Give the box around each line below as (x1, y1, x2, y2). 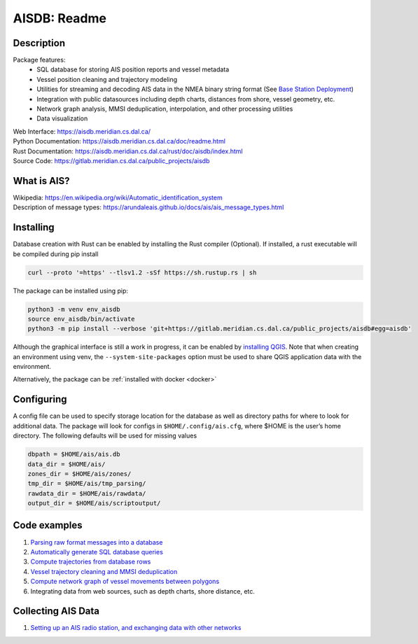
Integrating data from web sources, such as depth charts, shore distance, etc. (30, 587, 256, 595)
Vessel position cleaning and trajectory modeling (36, 75, 178, 83)
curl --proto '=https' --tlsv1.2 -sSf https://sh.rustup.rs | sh (27, 268, 257, 276)
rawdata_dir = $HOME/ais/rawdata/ (27, 489, 146, 497)
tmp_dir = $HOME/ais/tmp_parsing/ (27, 479, 146, 488)
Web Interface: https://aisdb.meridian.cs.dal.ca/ (13, 127, 151, 136)
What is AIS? (13, 175, 70, 187)
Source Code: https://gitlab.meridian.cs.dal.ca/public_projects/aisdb (13, 156, 210, 164)
